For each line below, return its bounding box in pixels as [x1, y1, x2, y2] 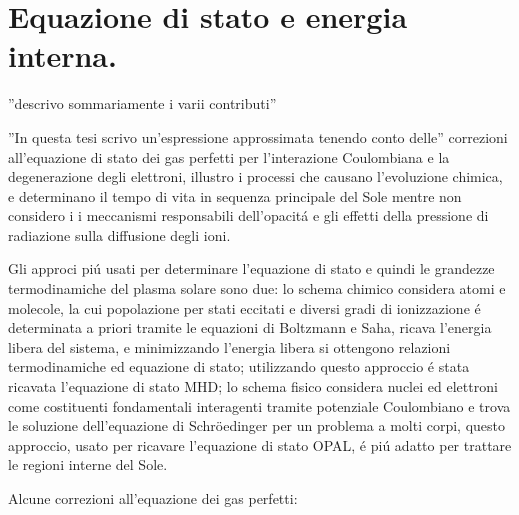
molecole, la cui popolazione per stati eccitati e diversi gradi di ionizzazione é [8, 297, 481, 318]
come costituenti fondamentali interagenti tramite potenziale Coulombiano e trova [8, 395, 511, 416]
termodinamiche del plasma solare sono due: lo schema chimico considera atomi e [8, 278, 506, 299]
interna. [8, 35, 117, 76]
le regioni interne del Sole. [8, 454, 168, 475]
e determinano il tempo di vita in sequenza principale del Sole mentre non [8, 185, 462, 206]
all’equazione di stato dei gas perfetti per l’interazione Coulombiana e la [8, 146, 450, 167]
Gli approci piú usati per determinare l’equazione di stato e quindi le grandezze [8, 258, 495, 279]
